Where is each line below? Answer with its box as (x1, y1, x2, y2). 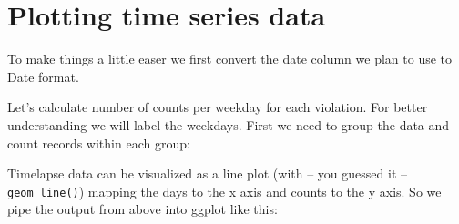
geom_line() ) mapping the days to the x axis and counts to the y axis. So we (7, 181, 442, 200)
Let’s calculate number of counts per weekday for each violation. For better (7, 97, 428, 117)
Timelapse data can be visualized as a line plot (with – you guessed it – (7, 164, 408, 183)
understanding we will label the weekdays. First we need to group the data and (7, 115, 450, 134)
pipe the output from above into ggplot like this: (7, 199, 278, 219)
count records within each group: (7, 133, 190, 152)
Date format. (7, 66, 79, 86)
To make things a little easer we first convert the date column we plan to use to (7, 49, 453, 68)
